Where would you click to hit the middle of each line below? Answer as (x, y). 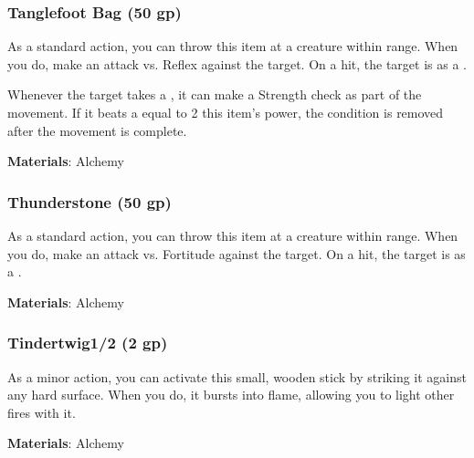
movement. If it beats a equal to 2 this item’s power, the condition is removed (226, 112)
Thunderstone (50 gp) (90, 201)
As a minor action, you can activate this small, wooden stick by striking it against (237, 376)
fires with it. (42, 412)
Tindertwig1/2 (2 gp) (88, 343)
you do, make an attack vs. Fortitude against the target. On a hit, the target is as (237, 253)
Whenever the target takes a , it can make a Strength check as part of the (215, 94)
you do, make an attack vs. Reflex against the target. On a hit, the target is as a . (237, 63)
